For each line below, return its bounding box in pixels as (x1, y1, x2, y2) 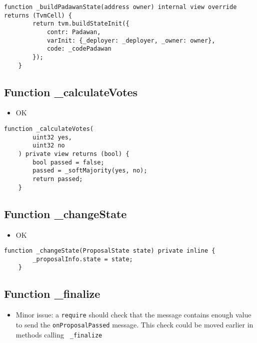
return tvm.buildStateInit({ (32, 20, 129, 28)
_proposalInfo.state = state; (32, 255, 133, 263)
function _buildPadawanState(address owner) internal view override (4, 4, 237, 11)
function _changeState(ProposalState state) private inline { (4, 247, 215, 255)
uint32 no (32, 142, 65, 149)
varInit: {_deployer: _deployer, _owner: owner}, (46, 37, 215, 44)
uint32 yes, (32, 133, 72, 141)
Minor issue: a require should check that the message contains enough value (15, 309, 251, 320)
